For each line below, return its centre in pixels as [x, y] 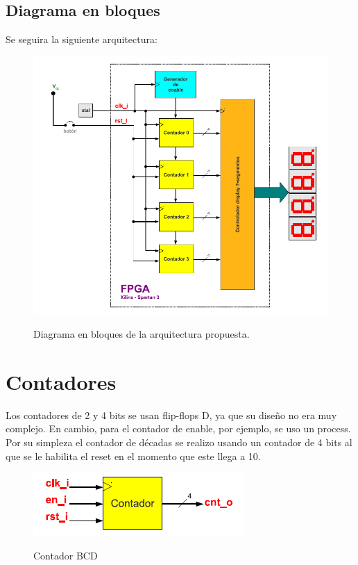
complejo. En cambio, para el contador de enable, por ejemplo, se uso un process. [178, 428]
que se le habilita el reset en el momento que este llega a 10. [133, 456]
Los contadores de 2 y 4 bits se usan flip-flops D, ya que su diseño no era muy [171, 415]
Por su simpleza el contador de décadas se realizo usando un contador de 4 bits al [179, 442]
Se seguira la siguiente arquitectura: [82, 39]
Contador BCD [66, 555]
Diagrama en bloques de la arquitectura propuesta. [142, 334]
